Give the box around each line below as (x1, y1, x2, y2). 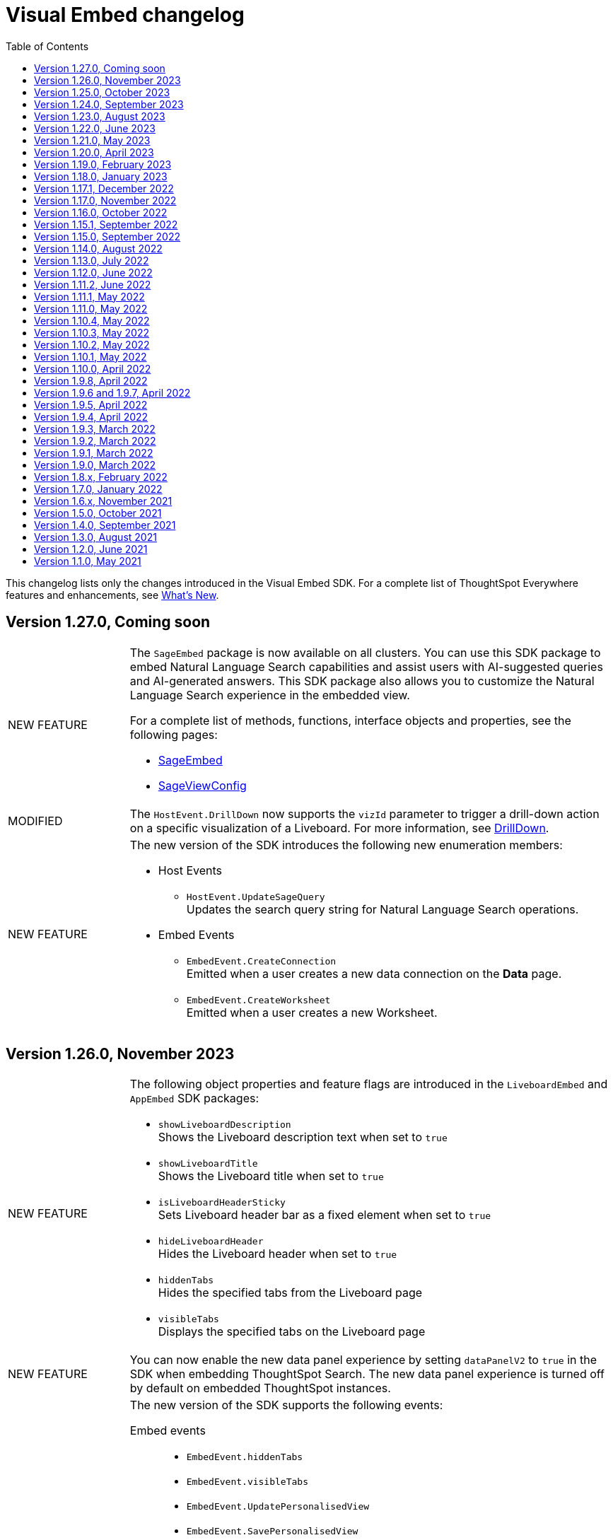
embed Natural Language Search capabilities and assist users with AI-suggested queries (129, 659, 603, 674)
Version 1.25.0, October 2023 (34, 86, 170, 98)
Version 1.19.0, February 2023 (34, 158, 172, 170)
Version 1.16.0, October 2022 (34, 206, 168, 218)
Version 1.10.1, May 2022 (34, 350, 147, 363)
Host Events (158, 863, 223, 877)
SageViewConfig (158, 778, 247, 793)
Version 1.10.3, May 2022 (34, 326, 149, 339)
